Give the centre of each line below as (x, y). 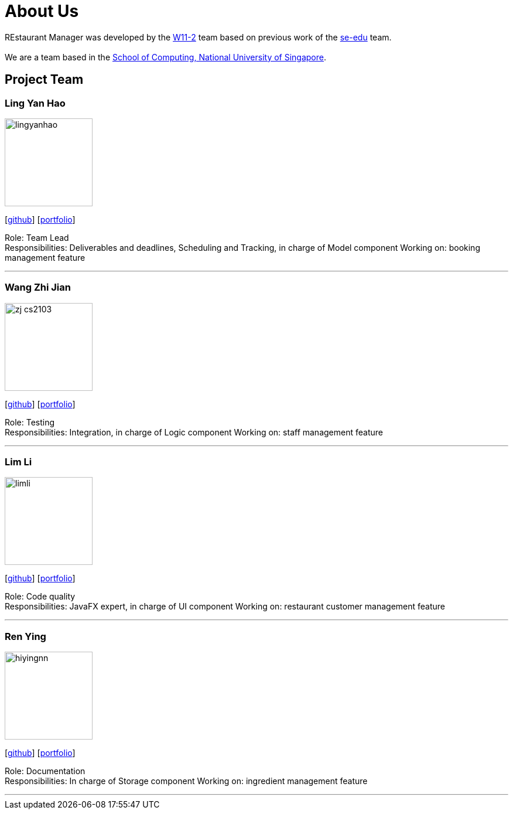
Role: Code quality (40, 597)
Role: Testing (30, 422)
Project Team (44, 80)
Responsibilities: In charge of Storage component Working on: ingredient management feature (186, 781)
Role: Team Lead (37, 237)
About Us (42, 11)
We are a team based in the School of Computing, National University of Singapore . (166, 57)
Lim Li (18, 462)
